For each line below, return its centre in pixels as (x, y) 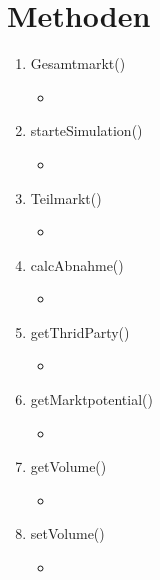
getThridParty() (80, 331)
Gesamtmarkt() (78, 63)
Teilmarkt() (66, 197)
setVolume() (67, 533)
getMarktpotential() (91, 399)
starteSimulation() (86, 130)
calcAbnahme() (77, 264)
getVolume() (68, 466)
